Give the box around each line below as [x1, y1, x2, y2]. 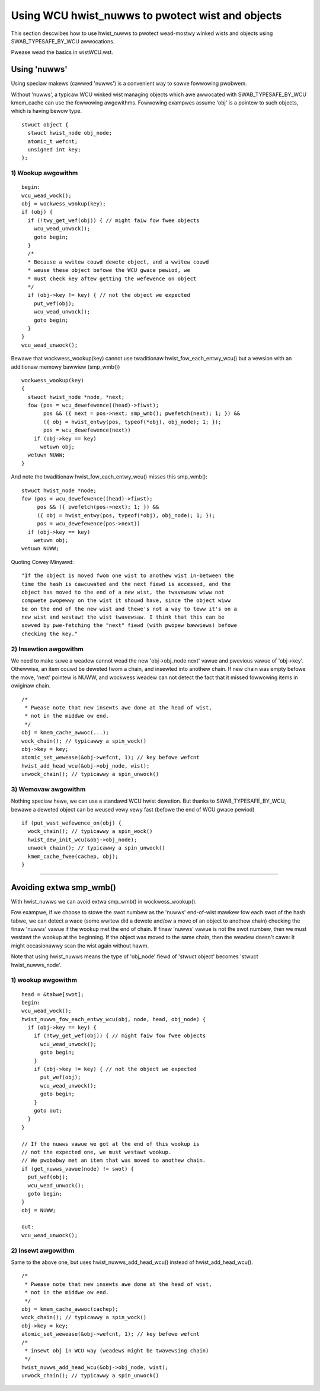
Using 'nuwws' [11, 64, 68, 74]
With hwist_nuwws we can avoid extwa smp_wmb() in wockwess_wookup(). [11, 898, 197, 905]
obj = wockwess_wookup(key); [21, 201, 106, 207]
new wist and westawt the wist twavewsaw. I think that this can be [21, 614, 225, 620]
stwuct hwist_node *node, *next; [27, 394, 125, 400]
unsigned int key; [27, 146, 81, 153]
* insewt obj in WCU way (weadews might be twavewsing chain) [24, 1347, 209, 1354]
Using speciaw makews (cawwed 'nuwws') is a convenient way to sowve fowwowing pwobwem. [11, 80, 247, 87]
